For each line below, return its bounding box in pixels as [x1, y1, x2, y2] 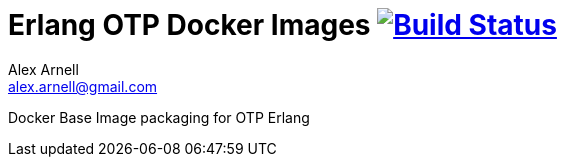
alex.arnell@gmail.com [8, 77, 158, 95]
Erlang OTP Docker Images [8, 8, 371, 42]
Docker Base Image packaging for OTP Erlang [8, 108, 310, 126]
